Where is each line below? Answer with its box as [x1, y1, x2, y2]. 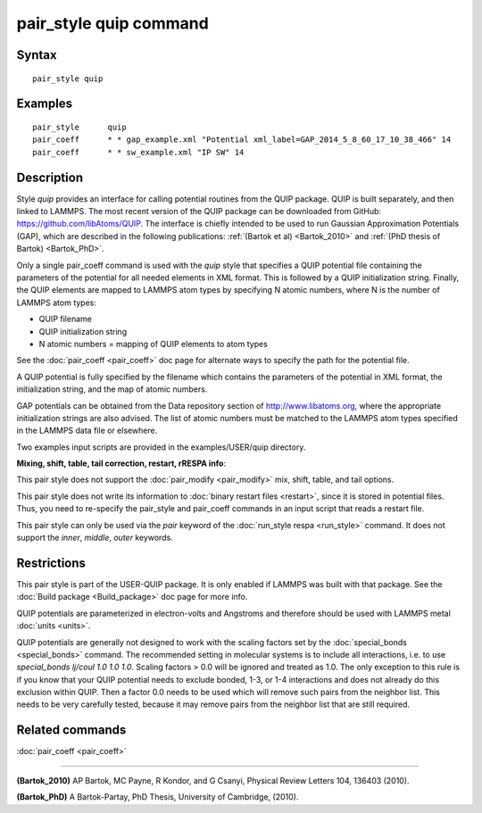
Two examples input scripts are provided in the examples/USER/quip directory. [16, 442, 306, 452]
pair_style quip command [16, 13, 209, 33]
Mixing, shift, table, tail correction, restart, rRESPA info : [16, 458, 227, 469]
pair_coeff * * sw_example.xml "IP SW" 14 [32, 147, 245, 157]
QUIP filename [38, 313, 93, 325]
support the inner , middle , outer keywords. [16, 532, 173, 543]
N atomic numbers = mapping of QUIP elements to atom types [38, 338, 268, 349]
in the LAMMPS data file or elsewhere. [16, 425, 158, 436]
